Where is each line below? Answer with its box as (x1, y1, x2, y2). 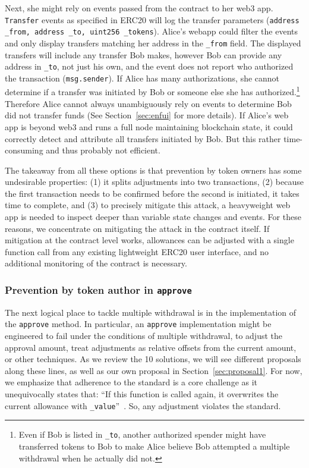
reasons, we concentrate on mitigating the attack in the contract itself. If (5, 222, 270, 234)
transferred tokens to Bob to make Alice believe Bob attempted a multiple (18, 439, 290, 452)
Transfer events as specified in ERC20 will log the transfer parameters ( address (5, 13, 299, 26)
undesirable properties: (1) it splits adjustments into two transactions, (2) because (5, 175, 304, 188)
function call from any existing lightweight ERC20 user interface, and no (5, 245, 269, 257)
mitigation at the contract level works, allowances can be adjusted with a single (5, 234, 294, 246)
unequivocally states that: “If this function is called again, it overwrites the (5, 388, 279, 400)
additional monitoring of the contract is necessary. (5, 257, 187, 269)
